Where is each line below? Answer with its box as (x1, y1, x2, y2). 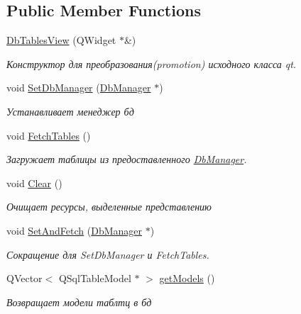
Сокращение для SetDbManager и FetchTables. (6, 247, 209, 262)
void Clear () (6, 175, 62, 190)
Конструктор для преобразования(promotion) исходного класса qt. (6, 56, 297, 71)
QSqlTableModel (58, 271, 131, 286)
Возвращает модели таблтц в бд (6, 294, 152, 309)
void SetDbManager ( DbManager (6, 80, 151, 95)
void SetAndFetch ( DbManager (6, 223, 143, 237)
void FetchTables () (6, 128, 91, 142)
